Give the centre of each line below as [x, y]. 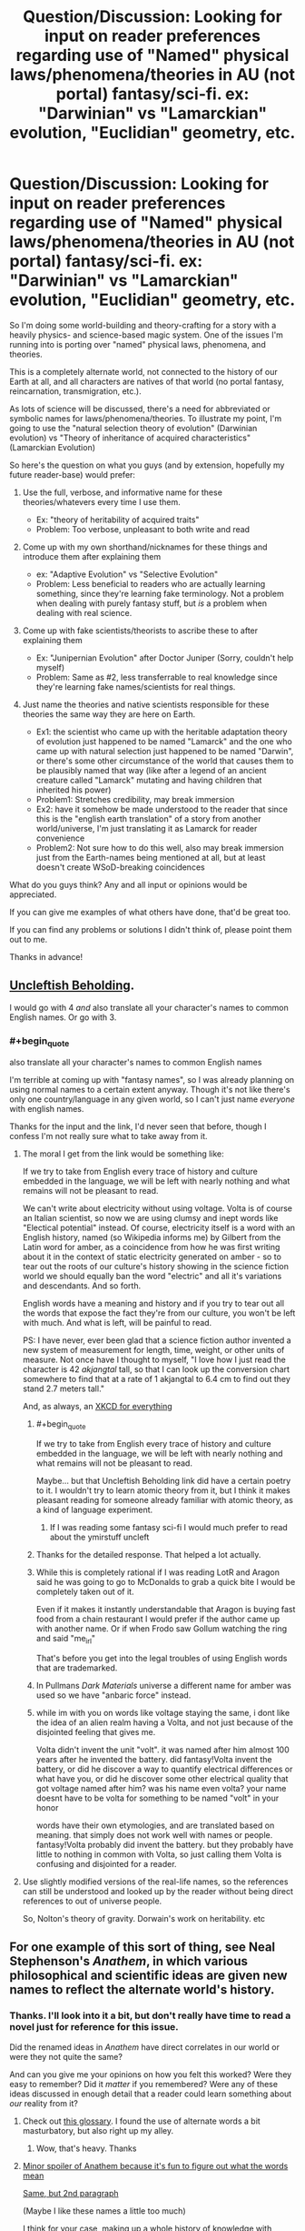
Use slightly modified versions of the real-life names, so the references [155, 1882]
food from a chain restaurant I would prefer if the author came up [157, 1619]
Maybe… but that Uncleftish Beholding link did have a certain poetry [163, 1481]
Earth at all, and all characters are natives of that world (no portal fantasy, [147, 381]
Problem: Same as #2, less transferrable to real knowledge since [157, 677]
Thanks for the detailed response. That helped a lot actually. [148, 1555]
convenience [60, 838]
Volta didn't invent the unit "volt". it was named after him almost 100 [162, 1750]
